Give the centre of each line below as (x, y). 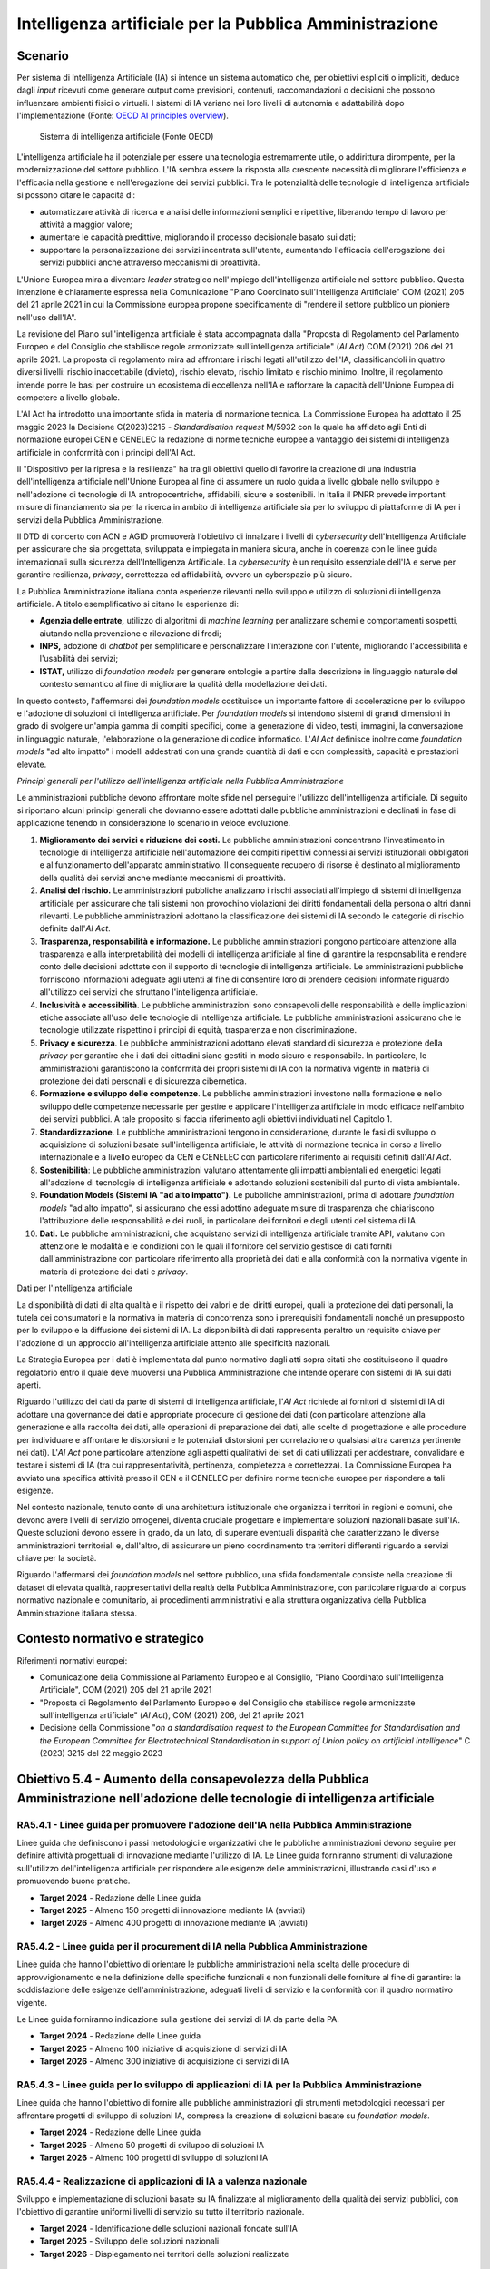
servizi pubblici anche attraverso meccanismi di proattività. (150, 262)
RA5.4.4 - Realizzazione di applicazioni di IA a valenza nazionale (162, 2181)
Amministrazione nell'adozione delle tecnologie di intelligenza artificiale (225, 1798)
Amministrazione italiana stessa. (77, 1613)
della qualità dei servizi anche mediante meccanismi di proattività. (162, 878)
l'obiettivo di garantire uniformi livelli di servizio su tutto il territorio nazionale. (161, 2212)
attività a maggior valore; (86, 224)
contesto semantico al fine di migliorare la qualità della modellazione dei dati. (183, 684)
